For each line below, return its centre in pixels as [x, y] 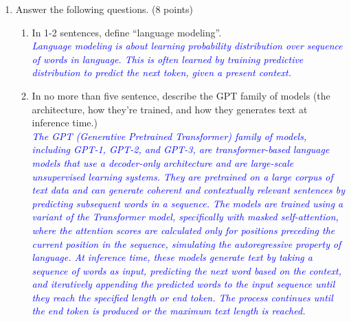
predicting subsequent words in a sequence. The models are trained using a [188, 203]
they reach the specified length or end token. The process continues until [182, 297]
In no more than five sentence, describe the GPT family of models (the [181, 95]
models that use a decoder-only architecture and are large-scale [163, 162]
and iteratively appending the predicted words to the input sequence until [183, 284]
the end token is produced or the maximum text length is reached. [169, 311]
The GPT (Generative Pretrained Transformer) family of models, [169, 136]
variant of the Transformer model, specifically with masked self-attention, [185, 217]
